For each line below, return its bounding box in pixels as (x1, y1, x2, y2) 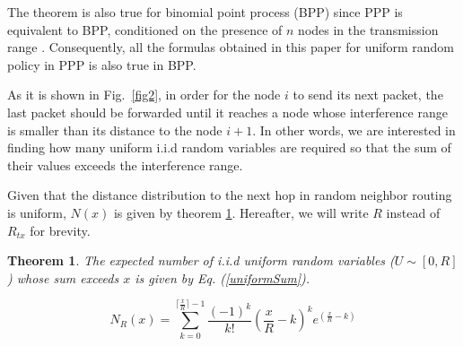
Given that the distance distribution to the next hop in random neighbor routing (7, 186, 452, 204)
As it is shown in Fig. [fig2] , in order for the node (7, 85, 281, 104)
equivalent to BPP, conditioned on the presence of (7, 20, 283, 39)
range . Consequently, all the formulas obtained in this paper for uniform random (7, 38, 454, 56)
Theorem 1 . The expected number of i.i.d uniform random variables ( (7, 251, 395, 270)
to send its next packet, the (293, 85, 443, 104)
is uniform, (7, 203, 66, 221)
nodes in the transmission (298, 20, 439, 39)
